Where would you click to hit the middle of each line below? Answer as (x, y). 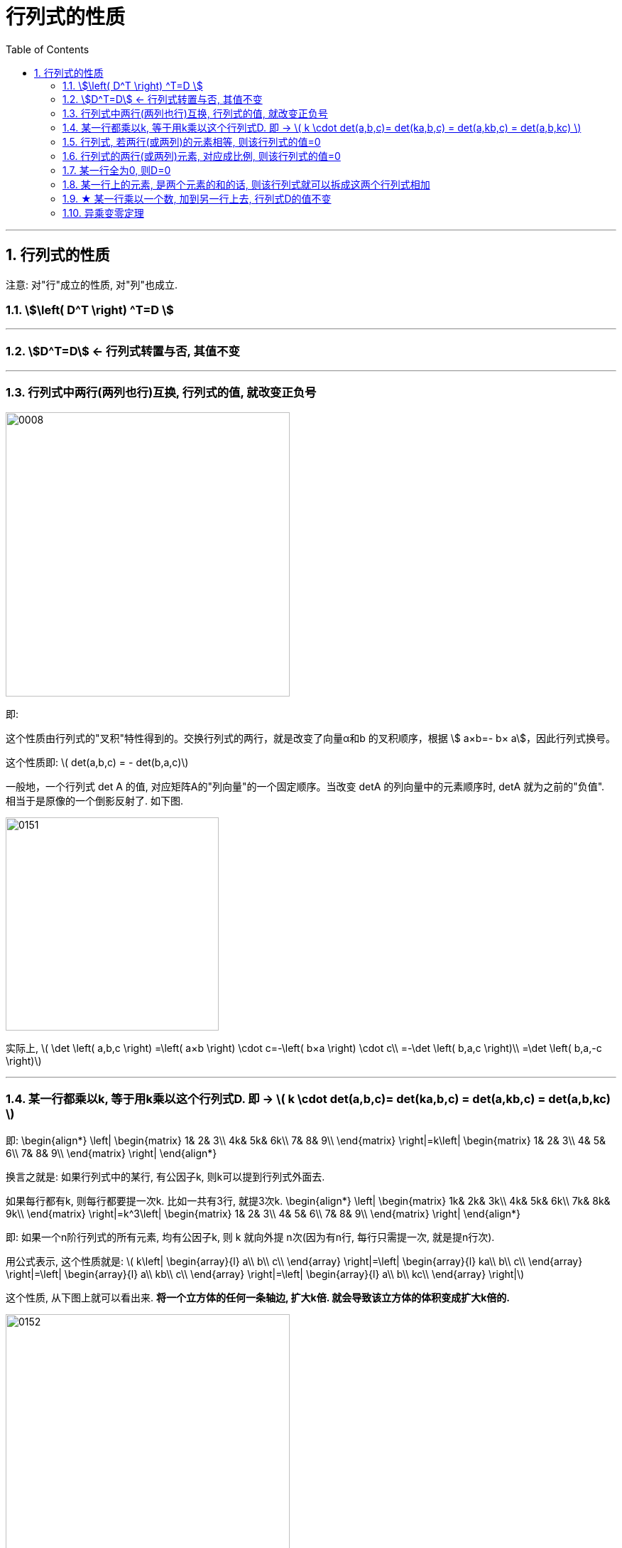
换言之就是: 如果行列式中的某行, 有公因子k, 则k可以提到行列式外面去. (165, 1176)
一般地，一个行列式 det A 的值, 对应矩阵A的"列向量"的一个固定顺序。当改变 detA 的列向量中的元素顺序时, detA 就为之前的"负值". (305, 786)
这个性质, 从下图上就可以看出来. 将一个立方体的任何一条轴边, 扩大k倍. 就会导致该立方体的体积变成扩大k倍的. (258, 1297)
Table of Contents (48, 49)
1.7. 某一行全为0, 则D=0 (117, 170)
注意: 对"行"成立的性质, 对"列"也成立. (92, 284)
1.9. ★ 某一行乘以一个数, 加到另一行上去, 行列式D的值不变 (197, 198)
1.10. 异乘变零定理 (103, 213)
